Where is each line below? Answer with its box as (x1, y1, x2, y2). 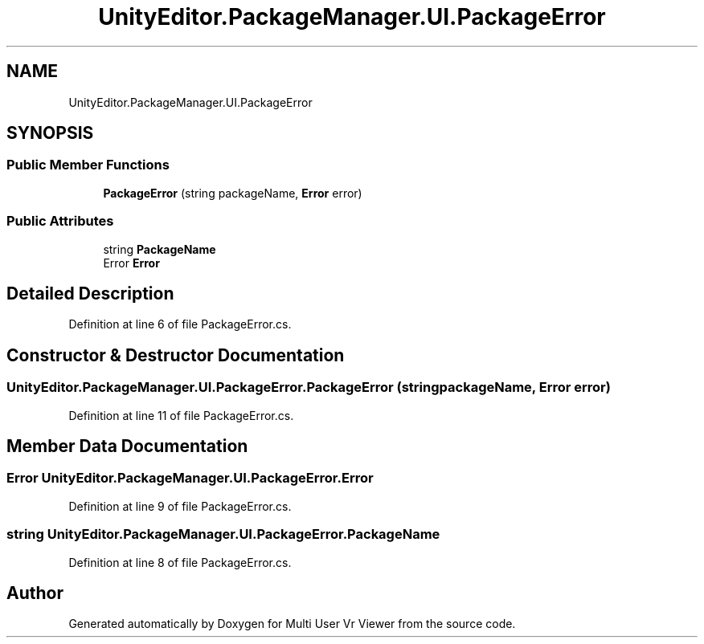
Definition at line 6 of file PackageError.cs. (68, 317, 292, 332)
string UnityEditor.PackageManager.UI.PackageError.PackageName (6, 526, 440, 543)
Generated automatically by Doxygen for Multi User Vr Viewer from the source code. (68, 617, 516, 631)
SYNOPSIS (6, 123, 94, 144)
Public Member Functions (6, 157, 170, 173)
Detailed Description (6, 283, 174, 304)
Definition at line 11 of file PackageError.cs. (68, 408, 294, 422)
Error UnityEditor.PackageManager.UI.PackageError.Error (6, 470, 374, 487)
